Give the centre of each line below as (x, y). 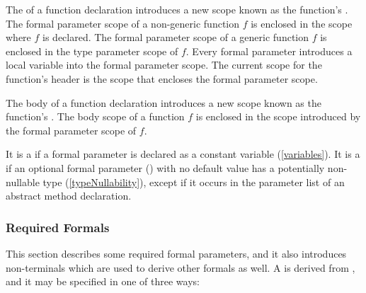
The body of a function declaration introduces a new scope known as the (164, 102)
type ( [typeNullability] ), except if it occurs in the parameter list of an (194, 182)
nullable (23, 182)
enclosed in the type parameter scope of (92, 51)
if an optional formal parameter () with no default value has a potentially (165, 167)
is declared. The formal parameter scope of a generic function (176, 37)
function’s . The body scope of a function (95, 116)
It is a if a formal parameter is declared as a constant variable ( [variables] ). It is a (183, 154)
